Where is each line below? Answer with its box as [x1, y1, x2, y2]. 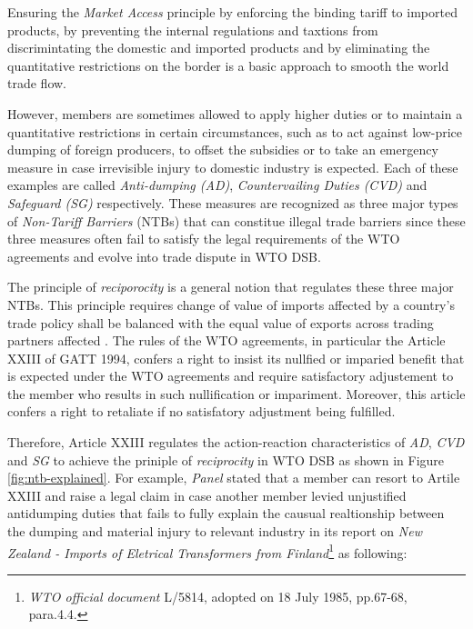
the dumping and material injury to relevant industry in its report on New [7, 522, 422, 541]
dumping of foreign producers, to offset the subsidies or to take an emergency [7, 140, 438, 159]
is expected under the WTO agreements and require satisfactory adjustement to [7, 366, 454, 385]
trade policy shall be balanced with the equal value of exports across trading [7, 313, 434, 332]
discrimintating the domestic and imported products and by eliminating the [7, 38, 430, 57]
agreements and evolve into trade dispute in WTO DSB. [7, 246, 321, 265]
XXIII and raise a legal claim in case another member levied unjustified [7, 485, 407, 504]
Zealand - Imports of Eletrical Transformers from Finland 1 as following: [7, 540, 408, 562]
